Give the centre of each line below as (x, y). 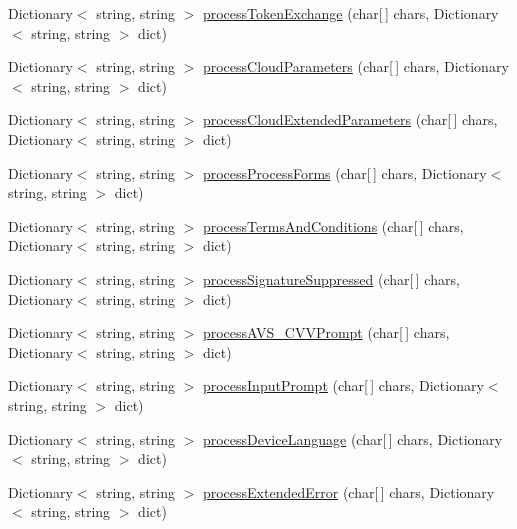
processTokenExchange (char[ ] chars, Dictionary (350, 13)
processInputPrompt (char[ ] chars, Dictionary (343, 385)
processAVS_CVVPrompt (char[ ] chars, (326, 332)
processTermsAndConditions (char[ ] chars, (333, 225)
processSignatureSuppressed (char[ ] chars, (331, 278)
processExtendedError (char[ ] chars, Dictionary (348, 491)
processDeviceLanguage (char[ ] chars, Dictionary (352, 438)
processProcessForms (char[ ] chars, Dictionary (344, 172)
